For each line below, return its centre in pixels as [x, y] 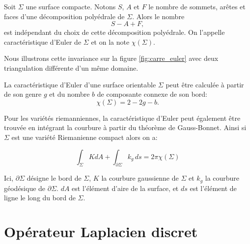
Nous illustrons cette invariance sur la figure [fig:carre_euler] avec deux [111, 58]
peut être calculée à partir [205, 84]
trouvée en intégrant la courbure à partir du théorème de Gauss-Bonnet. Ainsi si [125, 127]
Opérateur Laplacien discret [101, 231]
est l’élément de [213, 188]
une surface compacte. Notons [71, 6]
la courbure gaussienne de [140, 178]
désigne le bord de [54, 178]
